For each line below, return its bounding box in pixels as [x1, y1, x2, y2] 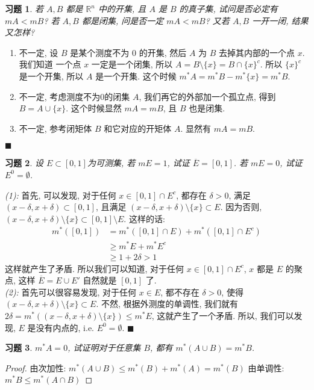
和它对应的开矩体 [104, 122, 172, 134]
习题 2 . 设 [5, 156, 43, 169]
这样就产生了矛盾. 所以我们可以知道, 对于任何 [5, 262, 184, 274]
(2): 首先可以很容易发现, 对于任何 [5, 285, 137, 298]
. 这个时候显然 [66, 102, 122, 114]
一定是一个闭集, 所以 [91, 58, 173, 70]
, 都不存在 [160, 285, 199, 298]
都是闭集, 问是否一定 [81, 14, 164, 26]
